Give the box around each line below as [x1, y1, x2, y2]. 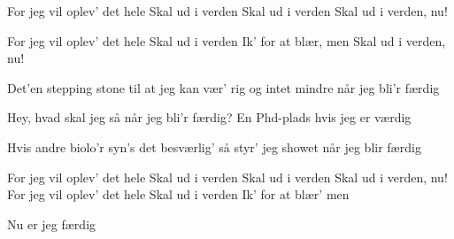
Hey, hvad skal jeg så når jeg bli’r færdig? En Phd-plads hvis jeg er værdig [7, 108, 412, 127]
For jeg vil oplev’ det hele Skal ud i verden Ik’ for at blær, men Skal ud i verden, [7, 31, 446, 50]
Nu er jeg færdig [7, 214, 96, 233]
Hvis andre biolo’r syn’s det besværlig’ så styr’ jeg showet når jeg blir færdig [7, 137, 421, 156]
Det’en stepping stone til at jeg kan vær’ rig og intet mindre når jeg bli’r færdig [7, 78, 440, 96]
